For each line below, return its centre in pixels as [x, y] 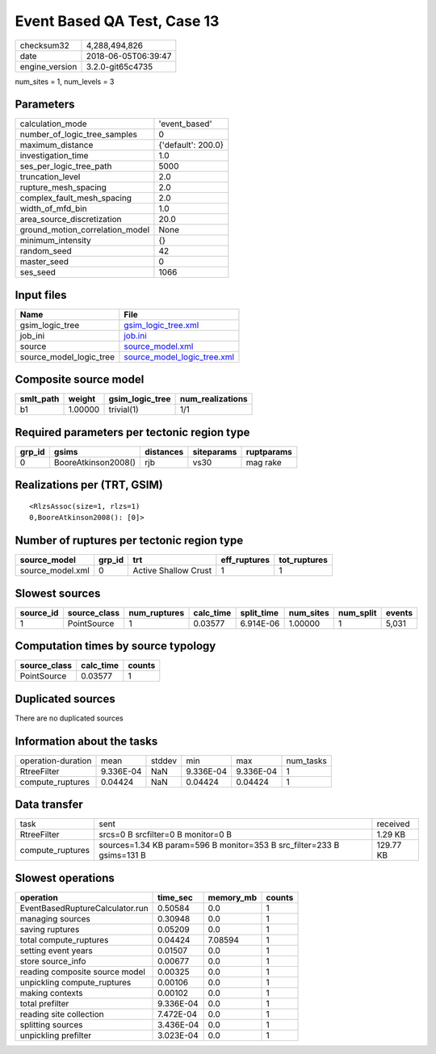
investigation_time [54, 156]
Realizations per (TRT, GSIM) [89, 485]
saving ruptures [50, 929]
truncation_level [50, 177]
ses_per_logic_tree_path [66, 166]
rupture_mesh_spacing [63, 187]
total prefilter [44, 1003]
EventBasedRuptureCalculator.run [84, 908]
